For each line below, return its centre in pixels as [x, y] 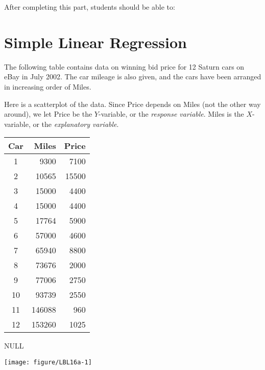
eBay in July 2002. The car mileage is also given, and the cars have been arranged [133, 77]
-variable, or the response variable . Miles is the [171, 114]
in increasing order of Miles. [48, 86]
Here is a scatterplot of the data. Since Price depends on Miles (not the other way [132, 104]
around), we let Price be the [48, 114]
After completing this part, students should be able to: [90, 7]
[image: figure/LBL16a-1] [48, 362]
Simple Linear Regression [95, 42]
